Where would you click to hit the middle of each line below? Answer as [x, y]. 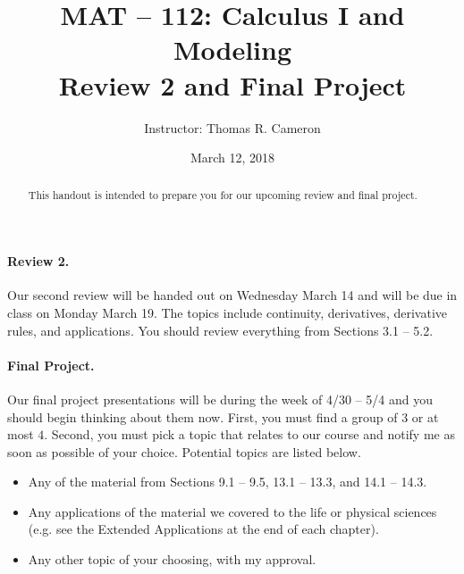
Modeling [232, 50]
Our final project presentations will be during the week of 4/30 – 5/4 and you [220, 399]
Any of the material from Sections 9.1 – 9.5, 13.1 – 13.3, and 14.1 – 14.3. [228, 482]
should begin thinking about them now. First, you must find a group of [202, 416]
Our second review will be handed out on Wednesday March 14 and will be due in [232, 295]
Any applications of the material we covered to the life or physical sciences [232, 511]
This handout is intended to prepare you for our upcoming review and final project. [223, 195]
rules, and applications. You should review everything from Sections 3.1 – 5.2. [220, 330]
